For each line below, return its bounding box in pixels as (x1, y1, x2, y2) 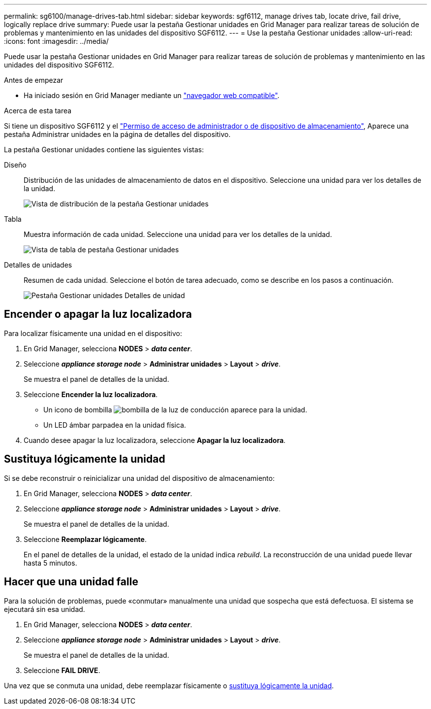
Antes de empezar (4, 76, 63, 84)
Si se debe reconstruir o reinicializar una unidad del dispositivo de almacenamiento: (4, 473, 275, 482)
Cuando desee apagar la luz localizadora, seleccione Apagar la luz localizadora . (24, 436, 286, 444)
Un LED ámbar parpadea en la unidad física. (43, 420, 186, 429)
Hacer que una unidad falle (4, 575, 138, 588)
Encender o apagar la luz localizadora (4, 308, 192, 321)
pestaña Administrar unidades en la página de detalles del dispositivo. (4, 130, 231, 138)
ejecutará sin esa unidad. (4, 605, 85, 613)
